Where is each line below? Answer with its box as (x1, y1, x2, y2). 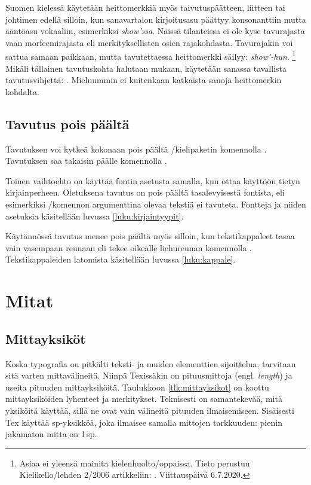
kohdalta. (5, 85, 39, 97)
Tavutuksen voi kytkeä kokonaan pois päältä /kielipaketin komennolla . (5, 142, 267, 155)
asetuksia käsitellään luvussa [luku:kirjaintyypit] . (5, 209, 184, 222)
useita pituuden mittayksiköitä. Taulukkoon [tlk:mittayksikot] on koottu (5, 380, 269, 393)
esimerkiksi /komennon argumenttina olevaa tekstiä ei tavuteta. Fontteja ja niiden (5, 197, 306, 210)
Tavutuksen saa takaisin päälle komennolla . (5, 154, 167, 167)
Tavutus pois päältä (5, 114, 130, 133)
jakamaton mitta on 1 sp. (5, 428, 97, 440)
